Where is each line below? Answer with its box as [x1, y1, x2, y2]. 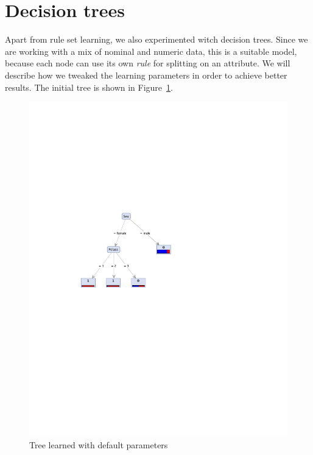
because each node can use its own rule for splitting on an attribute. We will [5, 57, 290, 69]
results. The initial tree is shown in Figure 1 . [5, 80, 173, 93]
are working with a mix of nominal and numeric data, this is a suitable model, [5, 44, 297, 57]
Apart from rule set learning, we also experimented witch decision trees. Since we [5, 33, 308, 46]
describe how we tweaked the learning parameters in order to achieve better [5, 68, 287, 81]
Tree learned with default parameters [29, 438, 168, 451]
